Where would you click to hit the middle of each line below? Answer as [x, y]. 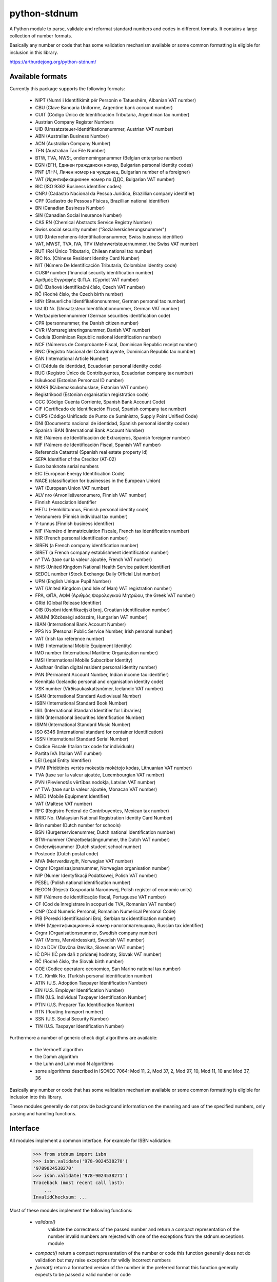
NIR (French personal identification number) [82, 538]
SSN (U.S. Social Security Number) [72, 1019]
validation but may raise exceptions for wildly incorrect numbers [103, 1260]
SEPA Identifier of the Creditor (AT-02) [76, 459]
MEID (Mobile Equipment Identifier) [72, 796]
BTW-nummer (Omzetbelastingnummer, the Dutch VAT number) [103, 839]
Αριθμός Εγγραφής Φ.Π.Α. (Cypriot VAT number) [87, 280]
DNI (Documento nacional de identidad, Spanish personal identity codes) [112, 423]
